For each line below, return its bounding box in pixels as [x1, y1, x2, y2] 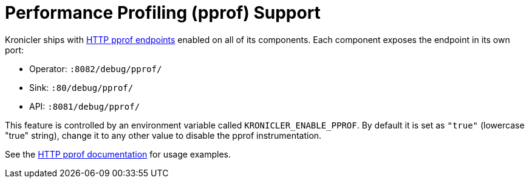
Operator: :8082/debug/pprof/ [29, 63, 162, 74]
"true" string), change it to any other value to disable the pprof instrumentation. [5, 130, 322, 141]
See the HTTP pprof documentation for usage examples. [5, 148, 231, 159]
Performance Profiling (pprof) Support [5, 2, 321, 23]
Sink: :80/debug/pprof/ [29, 82, 134, 93]
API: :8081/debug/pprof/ [29, 101, 140, 111]
